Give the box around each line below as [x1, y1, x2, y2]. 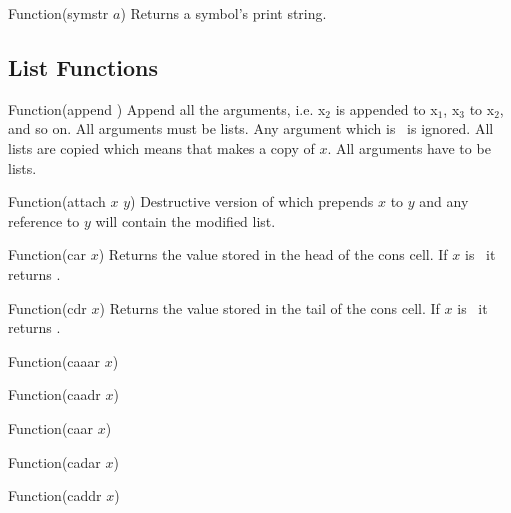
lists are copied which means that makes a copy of [8, 137, 315, 158]
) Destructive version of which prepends [130, 191, 374, 212]
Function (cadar [8, 451, 101, 472]
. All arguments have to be [327, 137, 491, 158]
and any [419, 191, 469, 212]
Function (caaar [8, 350, 101, 371]
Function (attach [8, 191, 106, 212]
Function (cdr [8, 297, 87, 318]
